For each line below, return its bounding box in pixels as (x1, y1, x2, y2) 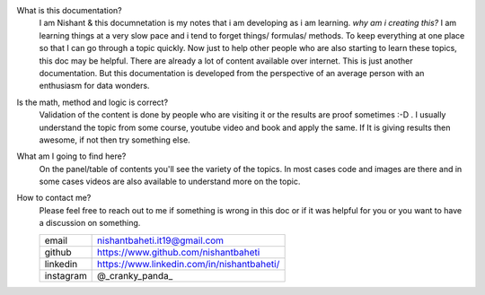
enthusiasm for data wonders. (39, 81, 150, 91)
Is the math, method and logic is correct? (16, 97, 169, 108)
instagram (44, 269, 87, 282)
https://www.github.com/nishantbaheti (97, 246, 260, 258)
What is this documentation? (16, 5, 122, 15)
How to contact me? (16, 193, 92, 204)
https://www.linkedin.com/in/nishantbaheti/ (97, 257, 280, 270)
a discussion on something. (39, 218, 141, 229)
